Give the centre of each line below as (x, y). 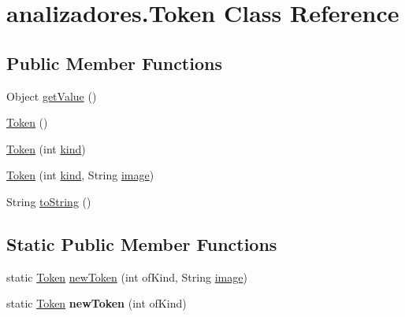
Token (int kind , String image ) (80, 175)
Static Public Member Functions (142, 243)
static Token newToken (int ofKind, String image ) (127, 276)
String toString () (49, 201)
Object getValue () (52, 96)
